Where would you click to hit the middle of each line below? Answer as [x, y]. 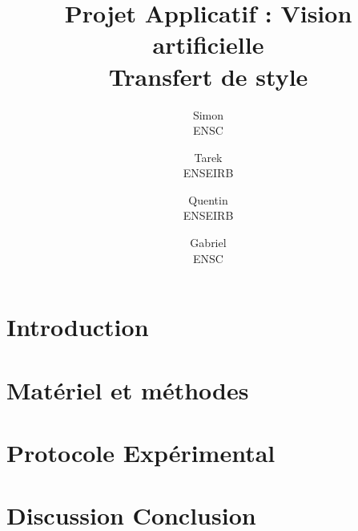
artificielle [208, 45]
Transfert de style [208, 76]
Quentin [208, 199]
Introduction [78, 327]
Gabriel [208, 243]
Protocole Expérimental [141, 452]
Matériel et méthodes [128, 389]
